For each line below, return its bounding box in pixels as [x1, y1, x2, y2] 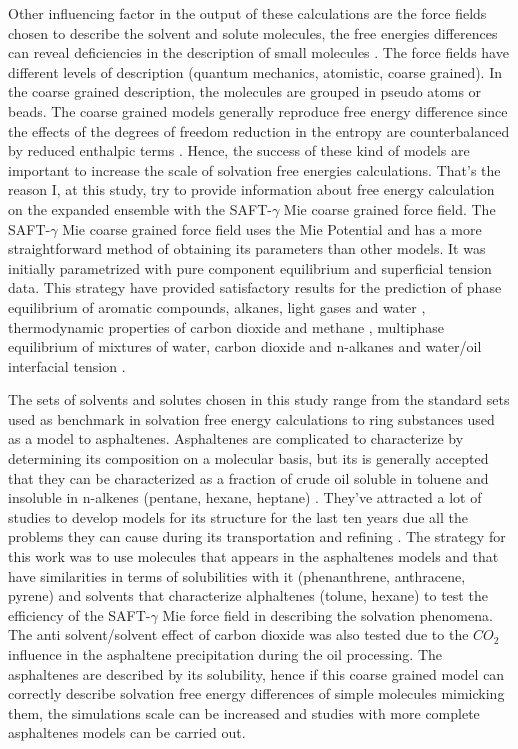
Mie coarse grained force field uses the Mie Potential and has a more [62, 218, 482, 239]
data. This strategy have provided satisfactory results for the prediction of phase [8, 277, 502, 298]
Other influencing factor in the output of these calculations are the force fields [8, 3, 487, 23]
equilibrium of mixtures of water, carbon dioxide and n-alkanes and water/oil [8, 336, 482, 357]
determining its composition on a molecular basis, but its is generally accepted [8, 448, 489, 469]
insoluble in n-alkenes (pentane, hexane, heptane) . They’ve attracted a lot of [8, 487, 482, 508]
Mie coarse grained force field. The [283, 198, 496, 219]
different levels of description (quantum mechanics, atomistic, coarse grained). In [8, 61, 503, 82]
